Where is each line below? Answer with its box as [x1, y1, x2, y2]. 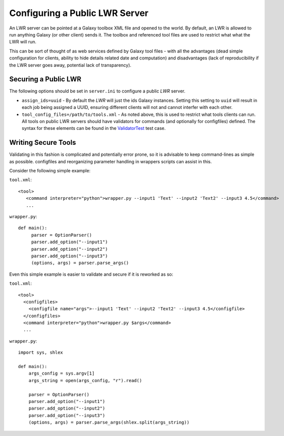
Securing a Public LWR [9, 75, 81, 83]
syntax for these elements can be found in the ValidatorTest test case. [21, 125, 166, 131]
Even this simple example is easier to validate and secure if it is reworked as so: [9, 271, 173, 277]
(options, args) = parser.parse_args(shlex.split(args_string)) [28, 420, 189, 426]
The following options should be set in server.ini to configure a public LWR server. [9, 88, 185, 94]
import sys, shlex [18, 350, 63, 356]
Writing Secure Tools [9, 138, 76, 147]
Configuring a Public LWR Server [9, 7, 148, 18]
